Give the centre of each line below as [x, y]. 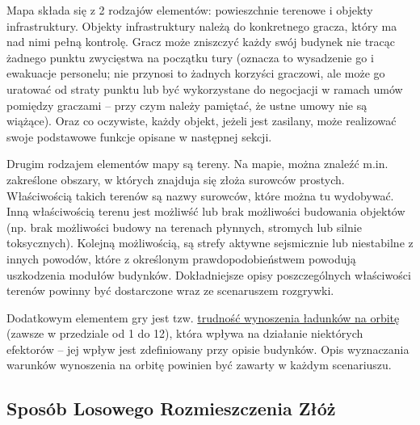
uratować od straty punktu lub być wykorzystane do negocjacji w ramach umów [205, 88]
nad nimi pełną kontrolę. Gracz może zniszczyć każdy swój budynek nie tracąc [201, 42]
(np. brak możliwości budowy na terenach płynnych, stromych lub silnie [184, 227]
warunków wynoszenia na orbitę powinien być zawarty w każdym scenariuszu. [199, 365]
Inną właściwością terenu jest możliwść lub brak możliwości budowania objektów [206, 211]
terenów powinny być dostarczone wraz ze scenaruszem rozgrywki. [170, 290]
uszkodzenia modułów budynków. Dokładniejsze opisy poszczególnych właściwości [209, 274]
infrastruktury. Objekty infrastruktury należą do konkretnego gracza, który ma [202, 25]
